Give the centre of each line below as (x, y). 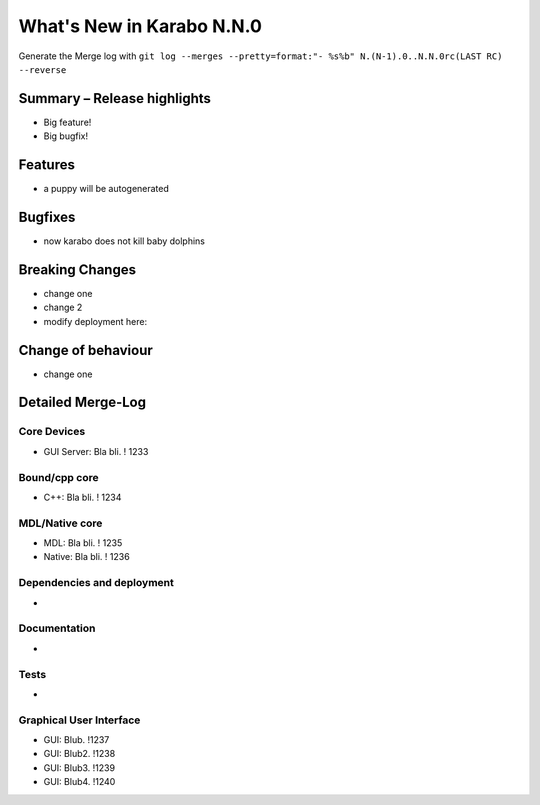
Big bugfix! (66, 136)
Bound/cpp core (58, 477)
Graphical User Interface (79, 720)
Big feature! (67, 122)
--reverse (42, 69)
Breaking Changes (77, 269)
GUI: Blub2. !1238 (79, 754)
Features (46, 165)
